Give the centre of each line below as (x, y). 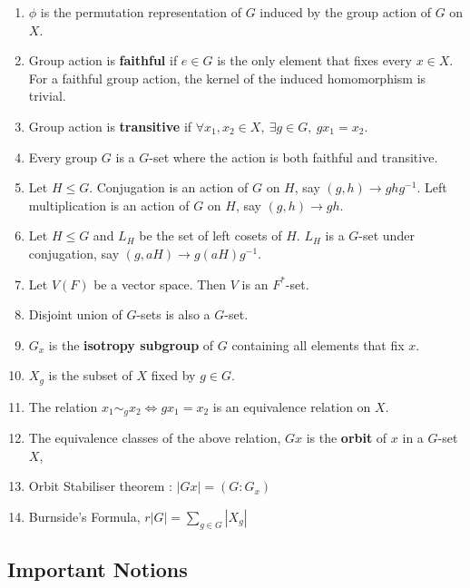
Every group (63, 157)
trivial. (47, 96)
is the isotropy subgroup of (131, 344)
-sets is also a (173, 314)
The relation (63, 406)
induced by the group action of (346, 12)
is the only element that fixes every (314, 60)
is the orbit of (347, 438)
